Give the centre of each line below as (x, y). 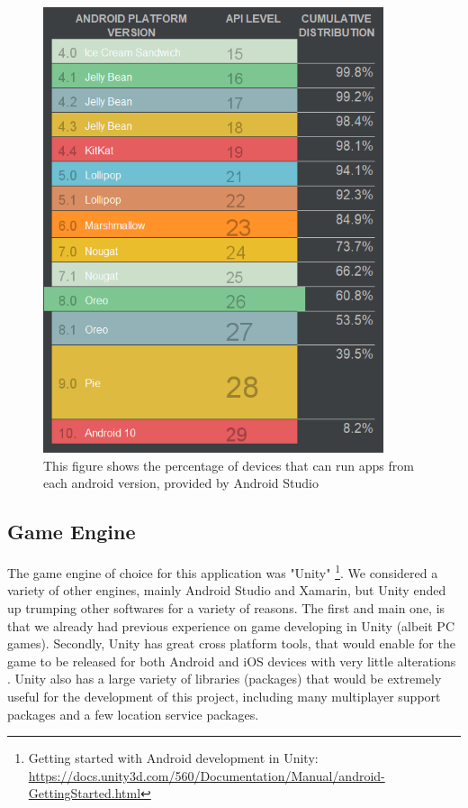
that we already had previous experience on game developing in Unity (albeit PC (231, 625)
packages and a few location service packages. (133, 714)
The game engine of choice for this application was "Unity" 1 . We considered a (223, 571)
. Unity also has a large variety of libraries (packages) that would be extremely (225, 679)
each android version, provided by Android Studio (181, 483)
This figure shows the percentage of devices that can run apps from (229, 465)
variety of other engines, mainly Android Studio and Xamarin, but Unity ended (227, 590)
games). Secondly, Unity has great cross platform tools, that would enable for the (231, 643)
